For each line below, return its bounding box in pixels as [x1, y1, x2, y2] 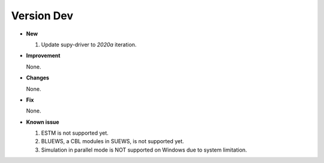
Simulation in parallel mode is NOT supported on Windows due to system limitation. [41, 146, 247, 153]
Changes [26, 74, 49, 81]
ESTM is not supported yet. [41, 129, 109, 137]
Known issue [26, 118, 59, 126]
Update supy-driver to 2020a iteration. [41, 41, 137, 48]
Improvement [26, 52, 61, 60]
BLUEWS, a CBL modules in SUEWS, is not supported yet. [41, 138, 184, 145]
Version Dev [11, 9, 73, 22]
